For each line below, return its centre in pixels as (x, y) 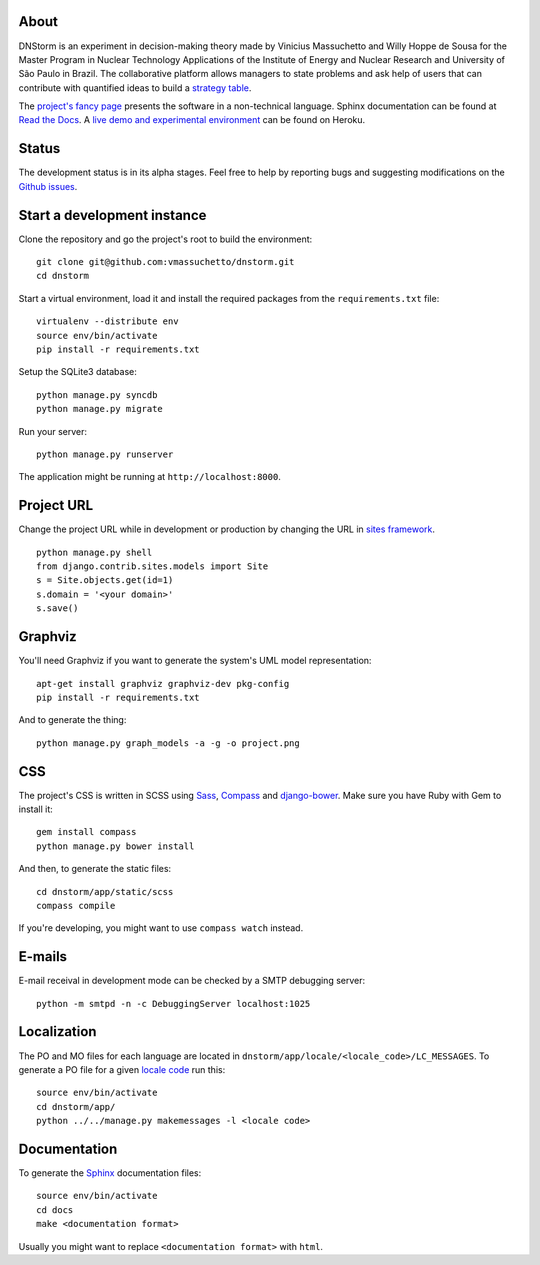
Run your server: (53, 431)
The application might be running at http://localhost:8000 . (150, 477)
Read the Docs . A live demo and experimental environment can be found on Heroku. (192, 120)
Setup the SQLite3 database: (77, 372)
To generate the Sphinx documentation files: (110, 1173)
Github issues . (48, 186)
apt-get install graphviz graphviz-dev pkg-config (163, 683)
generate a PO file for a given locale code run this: (122, 1069)
